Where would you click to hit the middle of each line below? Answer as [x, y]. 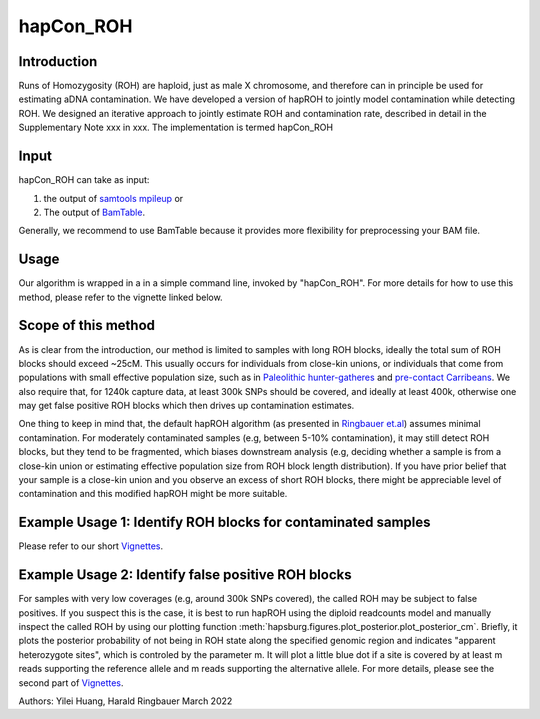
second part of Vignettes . [71, 682]
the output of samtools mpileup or [113, 198]
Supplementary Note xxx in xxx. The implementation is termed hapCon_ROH [176, 127]
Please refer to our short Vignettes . [91, 546]
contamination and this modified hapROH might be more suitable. [153, 494]
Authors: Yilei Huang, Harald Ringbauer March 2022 [125, 701]
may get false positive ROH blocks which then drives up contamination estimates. [186, 406]
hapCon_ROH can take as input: [84, 180]
